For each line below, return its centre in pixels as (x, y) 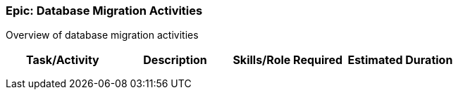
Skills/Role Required (288, 60)
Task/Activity (62, 60)
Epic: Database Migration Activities (104, 11)
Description (175, 60)
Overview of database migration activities (102, 35)
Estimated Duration (400, 60)
